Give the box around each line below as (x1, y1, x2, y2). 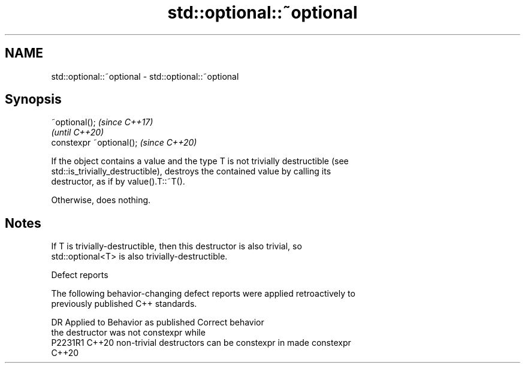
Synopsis (5, 92, 62, 107)
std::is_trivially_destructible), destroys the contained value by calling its (51, 166, 331, 177)
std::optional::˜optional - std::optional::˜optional (51, 71, 239, 82)
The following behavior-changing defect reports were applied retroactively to (51, 288, 355, 299)
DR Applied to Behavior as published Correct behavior (51, 317, 264, 328)
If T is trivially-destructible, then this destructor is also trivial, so (51, 241, 302, 252)
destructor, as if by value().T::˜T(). (51, 176, 185, 187)
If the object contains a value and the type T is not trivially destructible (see (51, 156, 349, 167)
